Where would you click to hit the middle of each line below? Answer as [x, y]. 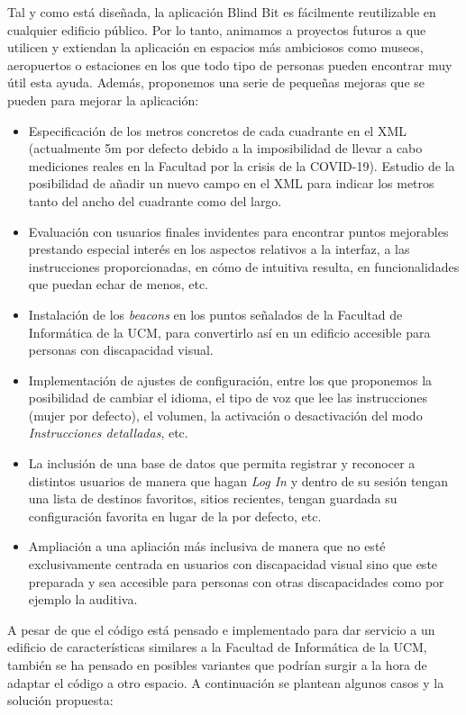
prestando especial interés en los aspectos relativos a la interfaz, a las [219, 249]
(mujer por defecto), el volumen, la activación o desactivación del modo [225, 415]
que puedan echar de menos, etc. [119, 284]
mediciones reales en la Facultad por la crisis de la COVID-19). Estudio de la [242, 165]
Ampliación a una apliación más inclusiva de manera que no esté [207, 546]
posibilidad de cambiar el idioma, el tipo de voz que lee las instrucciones [228, 398]
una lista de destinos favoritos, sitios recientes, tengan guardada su [213, 498]
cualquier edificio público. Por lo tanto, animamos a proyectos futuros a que [217, 29]
